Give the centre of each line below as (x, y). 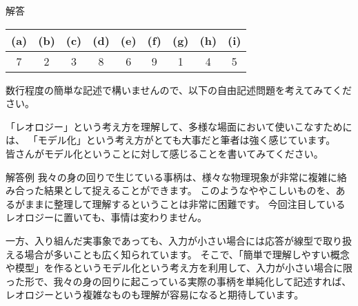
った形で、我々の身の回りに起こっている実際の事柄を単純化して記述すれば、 (179, 281)
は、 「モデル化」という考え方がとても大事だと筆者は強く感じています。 (171, 140)
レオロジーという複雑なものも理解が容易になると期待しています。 (155, 295)
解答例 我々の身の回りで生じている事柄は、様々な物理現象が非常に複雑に (171, 176)
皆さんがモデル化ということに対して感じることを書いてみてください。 (165, 153)
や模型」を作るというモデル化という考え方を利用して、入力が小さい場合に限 (179, 268)
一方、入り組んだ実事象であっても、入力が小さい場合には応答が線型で (165, 240)
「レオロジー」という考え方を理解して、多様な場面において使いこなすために (179, 126)
